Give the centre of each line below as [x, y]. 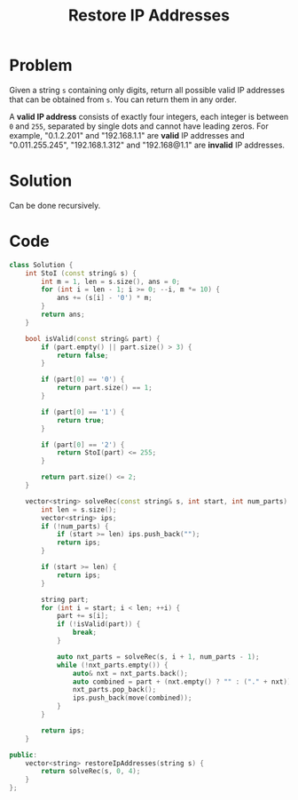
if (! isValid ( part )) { [98, 624]
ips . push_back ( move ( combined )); [132, 698]
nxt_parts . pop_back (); [114, 690]
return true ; [80, 420]
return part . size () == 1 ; [104, 388]
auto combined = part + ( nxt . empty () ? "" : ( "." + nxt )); [184, 681]
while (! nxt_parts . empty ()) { [112, 665]
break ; [85, 633]
